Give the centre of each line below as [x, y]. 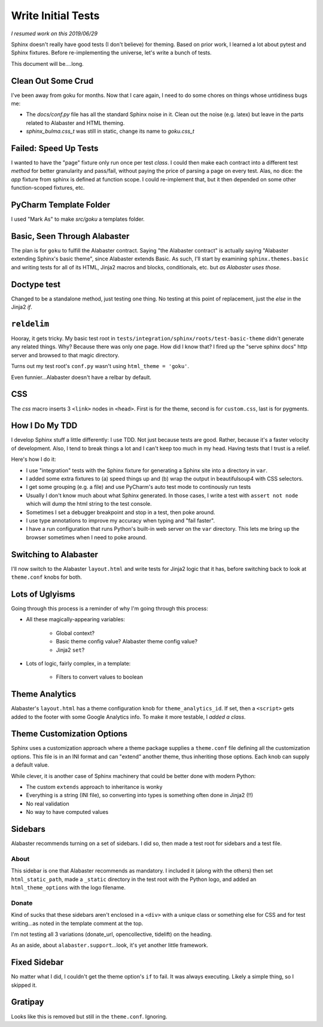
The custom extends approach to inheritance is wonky [94, 787]
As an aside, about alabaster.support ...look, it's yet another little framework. [110, 945]
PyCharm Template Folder [61, 205]
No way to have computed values [67, 812]
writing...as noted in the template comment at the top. [77, 923]
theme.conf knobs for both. [46, 577]
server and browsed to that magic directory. [65, 355]
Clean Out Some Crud [52, 81]
